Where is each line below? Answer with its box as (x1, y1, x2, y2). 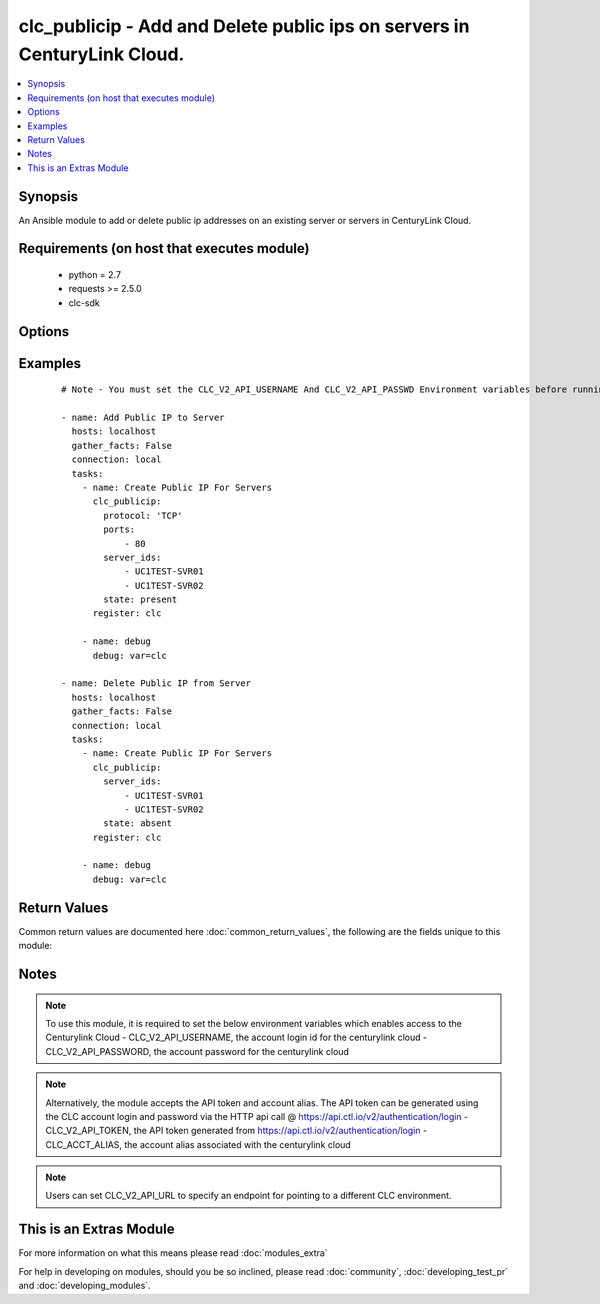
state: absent (103, 818, 173, 829)
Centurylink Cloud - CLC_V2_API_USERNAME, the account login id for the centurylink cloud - (45, 1031, 428, 1044)
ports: (103, 524, 136, 535)
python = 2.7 (68, 269, 122, 280)
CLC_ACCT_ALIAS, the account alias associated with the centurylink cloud (45, 1138, 352, 1150)
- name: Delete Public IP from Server (61, 678, 252, 689)
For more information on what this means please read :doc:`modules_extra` (18, 1247, 329, 1259)
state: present (103, 594, 178, 605)
